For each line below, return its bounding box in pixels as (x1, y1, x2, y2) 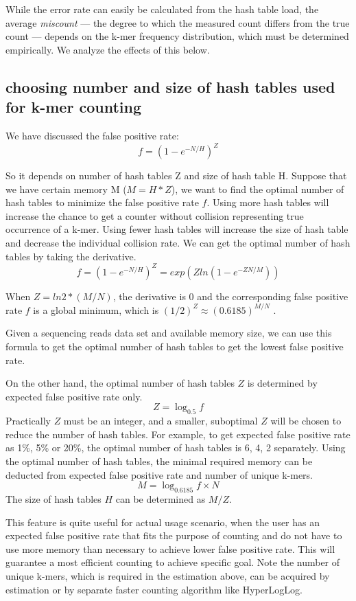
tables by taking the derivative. (5, 249, 137, 263)
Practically (5, 413, 51, 428)
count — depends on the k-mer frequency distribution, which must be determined (5, 29, 349, 43)
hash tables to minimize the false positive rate (5, 195, 199, 209)
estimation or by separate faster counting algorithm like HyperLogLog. (5, 582, 302, 596)
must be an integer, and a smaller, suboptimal (63, 413, 258, 428)
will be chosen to (270, 413, 342, 428)
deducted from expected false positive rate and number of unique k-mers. (5, 467, 313, 481)
